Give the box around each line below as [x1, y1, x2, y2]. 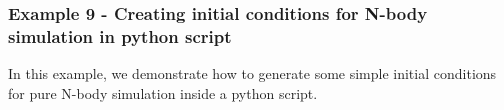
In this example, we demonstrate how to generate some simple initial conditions [8, 63, 497, 84]
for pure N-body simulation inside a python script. [8, 82, 318, 103]
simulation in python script [8, 23, 232, 48]
